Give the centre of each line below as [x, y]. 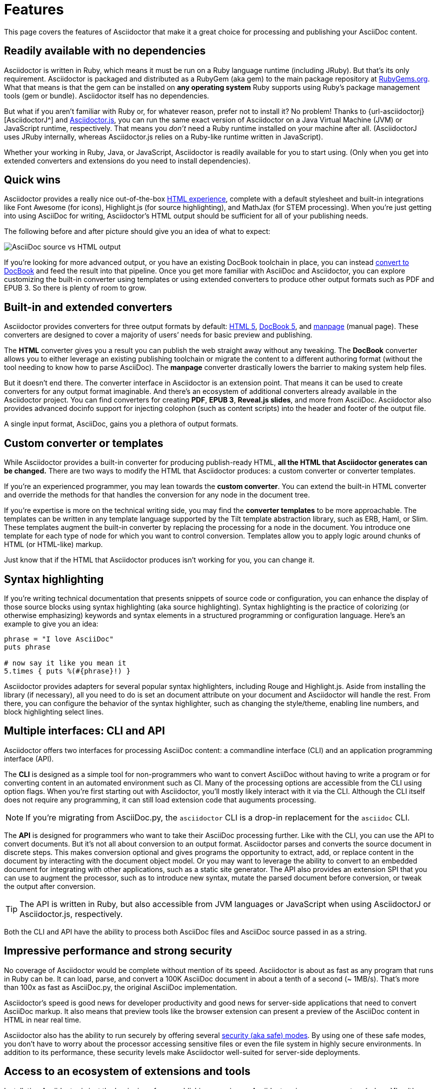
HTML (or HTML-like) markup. [53, 544]
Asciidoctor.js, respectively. [71, 914]
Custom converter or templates [84, 443]
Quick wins [32, 180]
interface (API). [29, 758]
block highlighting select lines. [54, 711]
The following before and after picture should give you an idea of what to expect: [137, 231]
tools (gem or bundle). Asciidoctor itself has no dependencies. [107, 95]
